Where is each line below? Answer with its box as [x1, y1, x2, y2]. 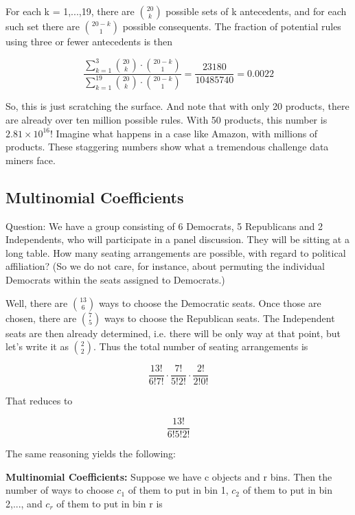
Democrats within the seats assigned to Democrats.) [5, 273, 225, 287]
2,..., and [5, 496, 43, 510]
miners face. [5, 152, 56, 167]
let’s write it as [5, 339, 69, 354]
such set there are [5, 19, 80, 33]
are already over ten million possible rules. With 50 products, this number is [5, 113, 328, 127]
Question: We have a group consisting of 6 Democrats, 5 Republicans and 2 [5, 218, 323, 233]
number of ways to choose [5, 483, 114, 497]
